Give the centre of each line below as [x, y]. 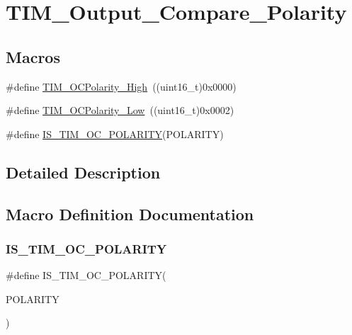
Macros [33, 56]
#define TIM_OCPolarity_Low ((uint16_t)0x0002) [120, 110]
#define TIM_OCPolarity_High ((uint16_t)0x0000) [121, 86]
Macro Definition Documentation [130, 214]
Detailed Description [83, 172]
